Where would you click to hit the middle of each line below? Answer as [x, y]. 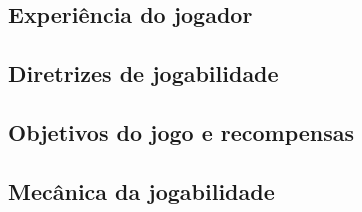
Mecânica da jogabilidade [141, 190]
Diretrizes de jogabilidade [143, 73]
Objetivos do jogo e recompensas [181, 131]
